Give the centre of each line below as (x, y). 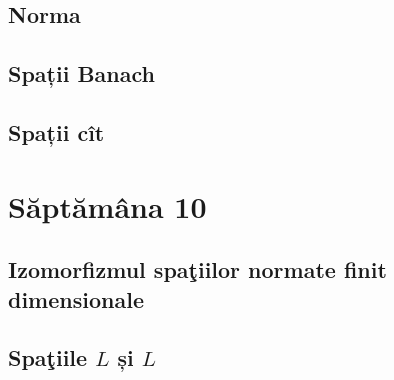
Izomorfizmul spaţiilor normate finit (197, 269)
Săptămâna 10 (107, 205)
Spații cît (56, 131)
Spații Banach (81, 73)
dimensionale (76, 298)
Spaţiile (48, 357)
